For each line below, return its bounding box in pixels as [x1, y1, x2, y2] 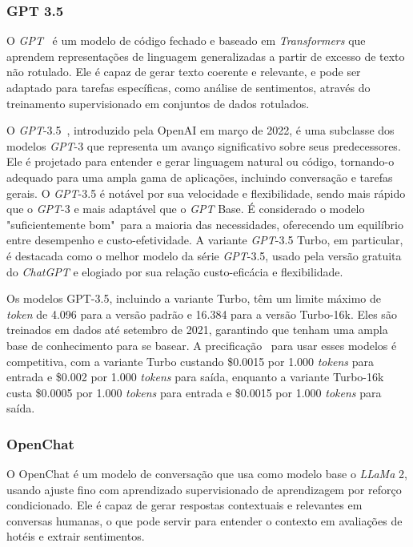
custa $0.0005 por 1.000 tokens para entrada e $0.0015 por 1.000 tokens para [6, 384, 382, 400]
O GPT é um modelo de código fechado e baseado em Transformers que [6, 32, 366, 49]
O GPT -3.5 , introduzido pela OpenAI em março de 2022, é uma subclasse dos [6, 122, 395, 139]
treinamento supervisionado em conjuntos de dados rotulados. [6, 95, 310, 111]
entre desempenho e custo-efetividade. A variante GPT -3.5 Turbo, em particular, [6, 231, 403, 248]
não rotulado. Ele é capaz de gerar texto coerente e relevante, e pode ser [6, 63, 361, 80]
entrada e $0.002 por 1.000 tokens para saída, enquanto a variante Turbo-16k [6, 368, 384, 385]
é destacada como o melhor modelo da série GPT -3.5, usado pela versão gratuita [6, 247, 402, 263]
